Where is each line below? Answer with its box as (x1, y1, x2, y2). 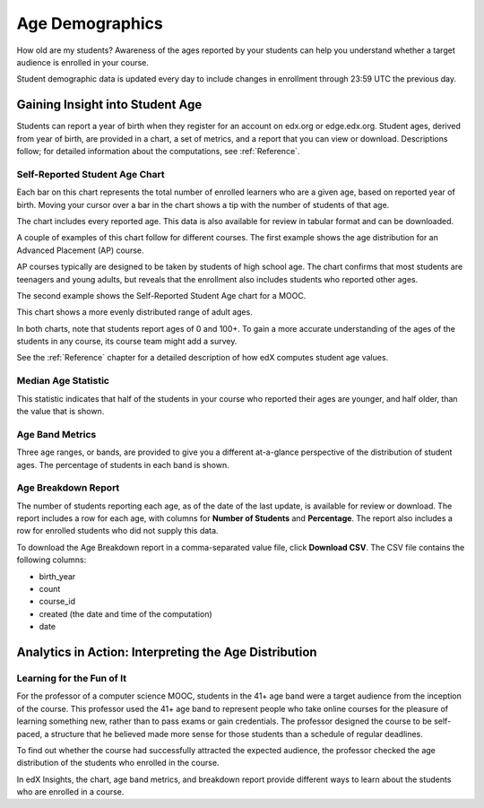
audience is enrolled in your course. (16, 56, 150, 67)
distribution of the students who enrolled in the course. (16, 758, 220, 769)
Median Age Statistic (16, 375, 109, 387)
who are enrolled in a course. (16, 786, 125, 797)
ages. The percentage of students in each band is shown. (16, 459, 229, 470)
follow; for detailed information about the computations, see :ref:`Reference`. (16, 146, 300, 157)
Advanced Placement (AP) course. (16, 245, 144, 256)
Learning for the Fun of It (16, 672, 127, 684)
